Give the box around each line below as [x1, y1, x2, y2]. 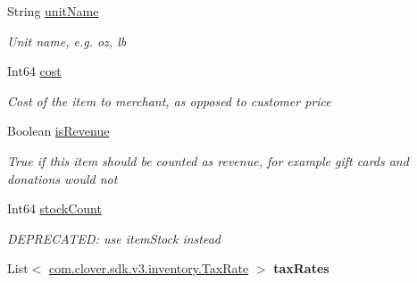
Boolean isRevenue [7, 121, 110, 140]
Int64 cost [7, 62, 62, 80]
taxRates [273, 259, 329, 278]
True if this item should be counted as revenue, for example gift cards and [7, 151, 409, 170]
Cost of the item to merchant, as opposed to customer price [7, 91, 331, 110]
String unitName [7, 2, 99, 20]
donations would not [7, 169, 118, 187]
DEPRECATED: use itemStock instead [7, 229, 221, 247]
